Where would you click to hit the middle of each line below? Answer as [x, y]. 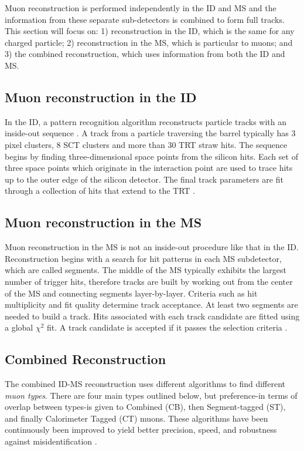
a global [19, 327]
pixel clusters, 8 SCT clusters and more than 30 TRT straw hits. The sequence [146, 144]
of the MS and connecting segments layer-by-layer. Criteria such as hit [131, 293]
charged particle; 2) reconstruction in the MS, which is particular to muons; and [149, 42]
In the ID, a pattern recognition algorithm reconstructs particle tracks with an [146, 121]
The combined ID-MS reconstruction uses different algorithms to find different [145, 384]
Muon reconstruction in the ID [101, 97]
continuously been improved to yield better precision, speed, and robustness [141, 430]
